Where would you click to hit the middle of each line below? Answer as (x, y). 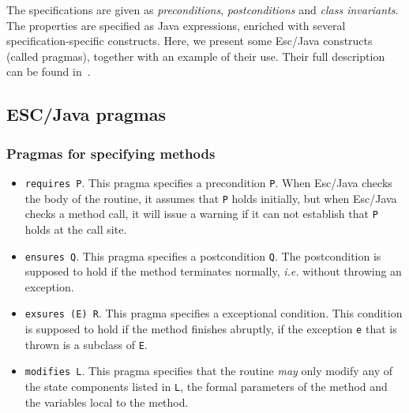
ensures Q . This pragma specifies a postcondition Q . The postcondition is (203, 255)
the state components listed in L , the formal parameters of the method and (206, 386)
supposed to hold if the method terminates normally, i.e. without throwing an (213, 271)
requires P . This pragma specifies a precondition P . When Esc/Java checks (208, 182)
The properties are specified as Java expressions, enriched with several (176, 25)
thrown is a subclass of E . (86, 344)
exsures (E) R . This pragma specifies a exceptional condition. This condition (214, 313)
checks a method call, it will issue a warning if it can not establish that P (201, 214)
